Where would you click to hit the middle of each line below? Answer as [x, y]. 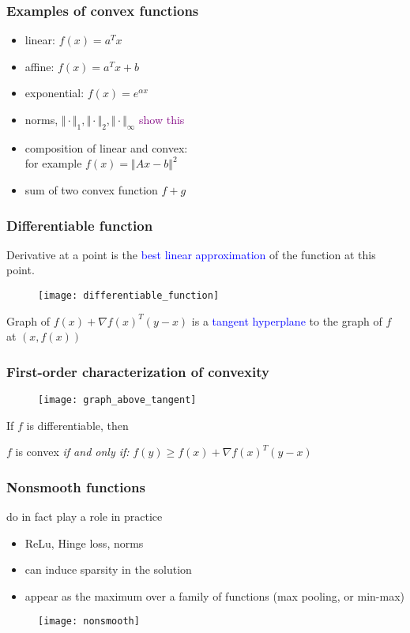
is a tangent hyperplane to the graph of [287, 320]
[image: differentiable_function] [129, 295]
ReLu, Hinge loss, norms [84, 543]
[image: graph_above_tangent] [117, 400]
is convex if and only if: [72, 452]
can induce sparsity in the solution [108, 569]
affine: [39, 66]
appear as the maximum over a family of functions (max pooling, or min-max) [214, 595]
